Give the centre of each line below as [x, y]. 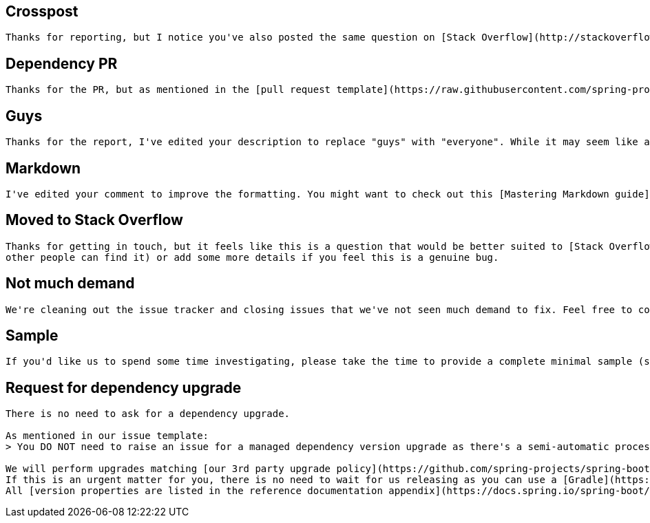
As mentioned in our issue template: [107, 436]
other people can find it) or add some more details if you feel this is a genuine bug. [252, 257]
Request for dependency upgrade [124, 387]
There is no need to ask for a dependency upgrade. [148, 414]
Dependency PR [62, 63]
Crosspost [42, 11]
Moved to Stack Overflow [94, 220]
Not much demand [70, 284]
